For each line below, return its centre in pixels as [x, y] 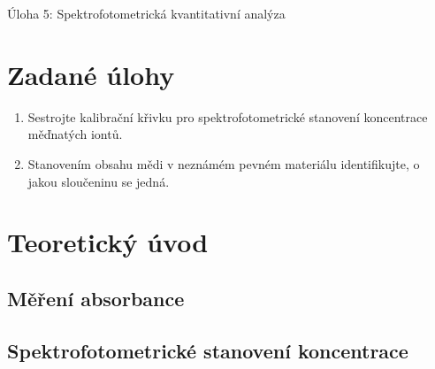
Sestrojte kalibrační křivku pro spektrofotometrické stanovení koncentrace [228, 116]
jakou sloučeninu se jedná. [99, 181]
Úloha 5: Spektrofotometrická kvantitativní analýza [146, 13]
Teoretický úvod [108, 242]
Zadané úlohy [91, 74]
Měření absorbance [96, 298]
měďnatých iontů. [75, 134]
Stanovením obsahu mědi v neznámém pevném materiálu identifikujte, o [224, 163]
